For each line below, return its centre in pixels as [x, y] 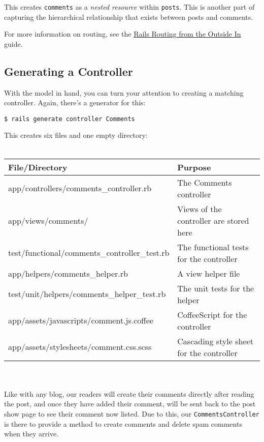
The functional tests [213, 247]
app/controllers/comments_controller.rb [80, 188]
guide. [13, 43]
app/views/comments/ [48, 220]
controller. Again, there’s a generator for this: [75, 102]
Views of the [200, 209]
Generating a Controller [69, 71]
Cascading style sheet [215, 341]
